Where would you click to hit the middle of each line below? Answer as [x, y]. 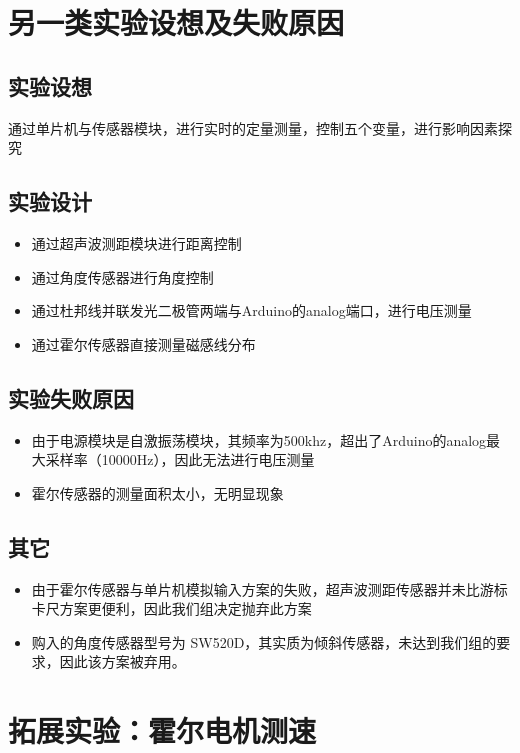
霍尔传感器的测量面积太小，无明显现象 [157, 492]
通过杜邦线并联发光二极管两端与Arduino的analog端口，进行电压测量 [251, 310]
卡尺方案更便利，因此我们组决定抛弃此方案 [171, 608]
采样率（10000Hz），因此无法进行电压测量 [180, 459]
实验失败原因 [71, 397]
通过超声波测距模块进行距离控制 [136, 242]
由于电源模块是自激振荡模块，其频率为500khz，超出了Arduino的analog [259, 439]
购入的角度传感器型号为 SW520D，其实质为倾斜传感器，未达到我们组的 [264, 641]
